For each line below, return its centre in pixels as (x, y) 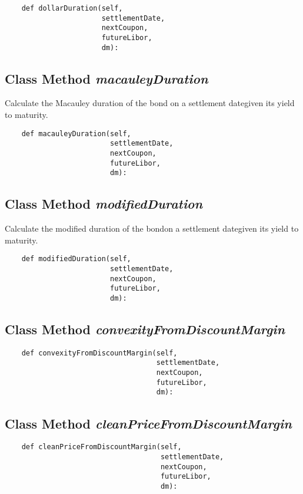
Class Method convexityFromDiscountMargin (145, 329)
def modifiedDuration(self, (76, 259)
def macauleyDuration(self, (76, 134)
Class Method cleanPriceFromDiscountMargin (148, 423)
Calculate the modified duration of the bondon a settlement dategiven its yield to (152, 228)
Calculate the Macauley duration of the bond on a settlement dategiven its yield (150, 103)
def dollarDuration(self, (72, 8)
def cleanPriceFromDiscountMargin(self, (101, 447)
